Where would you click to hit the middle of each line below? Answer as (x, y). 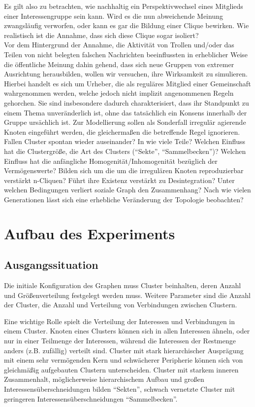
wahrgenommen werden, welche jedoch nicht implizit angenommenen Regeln (119, 93)
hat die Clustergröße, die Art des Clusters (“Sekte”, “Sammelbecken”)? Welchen (125, 151)
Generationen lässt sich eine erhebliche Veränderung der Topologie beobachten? (124, 199)
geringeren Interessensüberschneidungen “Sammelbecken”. (91, 398)
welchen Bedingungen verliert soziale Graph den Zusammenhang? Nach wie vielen (127, 190)
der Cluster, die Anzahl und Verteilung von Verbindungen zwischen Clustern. (121, 305)
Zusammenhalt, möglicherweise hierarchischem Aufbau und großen (104, 379)
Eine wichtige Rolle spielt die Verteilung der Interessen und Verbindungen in (120, 321)
